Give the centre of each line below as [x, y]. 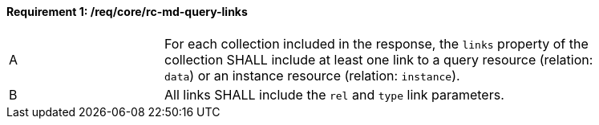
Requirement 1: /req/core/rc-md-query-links [127, 12]
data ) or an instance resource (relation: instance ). [312, 75]
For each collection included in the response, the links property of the [376, 43]
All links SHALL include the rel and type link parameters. [334, 94]
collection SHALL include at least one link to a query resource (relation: [379, 59]
